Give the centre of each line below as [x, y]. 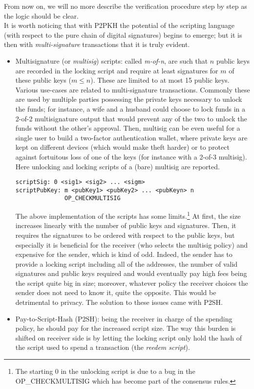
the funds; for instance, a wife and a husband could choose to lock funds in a [130, 108]
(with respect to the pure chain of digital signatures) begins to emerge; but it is [123, 34]
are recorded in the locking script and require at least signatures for [117, 70]
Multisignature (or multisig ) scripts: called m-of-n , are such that [112, 60]
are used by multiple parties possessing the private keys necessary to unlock [129, 99]
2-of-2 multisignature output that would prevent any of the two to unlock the [131, 118]
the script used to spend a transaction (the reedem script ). [103, 347]
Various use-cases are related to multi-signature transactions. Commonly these [133, 89]
